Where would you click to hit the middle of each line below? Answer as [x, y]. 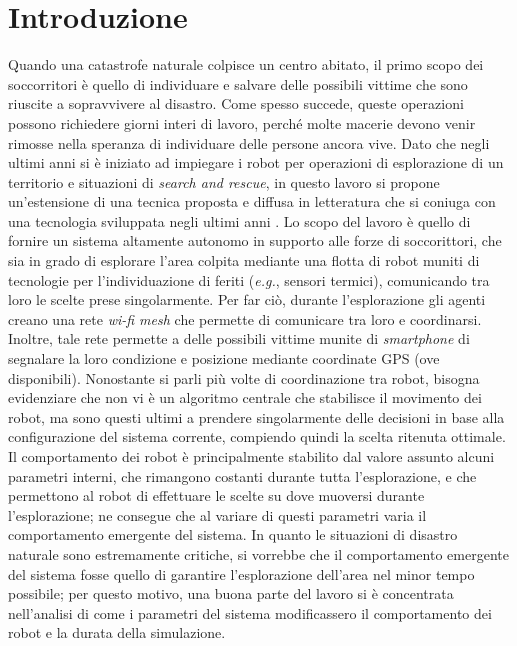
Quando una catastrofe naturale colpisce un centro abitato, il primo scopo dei [246, 64]
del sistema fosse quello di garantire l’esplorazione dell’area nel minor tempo [241, 573]
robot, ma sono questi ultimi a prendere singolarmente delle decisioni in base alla [256, 416]
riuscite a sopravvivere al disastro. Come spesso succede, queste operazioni [236, 103]
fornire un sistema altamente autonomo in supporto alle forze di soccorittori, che [255, 240]
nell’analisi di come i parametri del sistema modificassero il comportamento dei [250, 612]
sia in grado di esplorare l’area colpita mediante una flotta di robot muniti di [244, 260]
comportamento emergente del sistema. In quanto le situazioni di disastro [233, 534]
